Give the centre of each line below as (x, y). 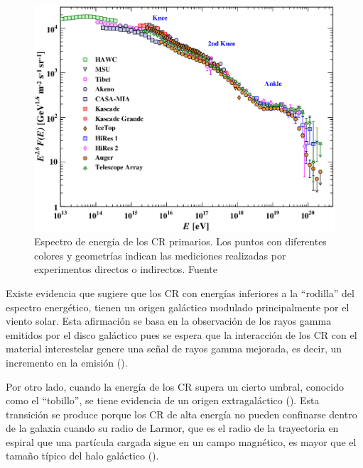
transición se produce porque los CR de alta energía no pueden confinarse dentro (181, 414)
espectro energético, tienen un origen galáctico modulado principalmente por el (178, 307)
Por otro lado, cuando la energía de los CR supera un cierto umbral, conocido (175, 386)
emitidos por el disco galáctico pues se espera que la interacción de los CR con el (181, 334)
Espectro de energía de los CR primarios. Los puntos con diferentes (180, 241)
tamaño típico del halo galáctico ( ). (82, 456)
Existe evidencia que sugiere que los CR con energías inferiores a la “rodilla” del (180, 292)
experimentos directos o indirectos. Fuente (126, 269)
